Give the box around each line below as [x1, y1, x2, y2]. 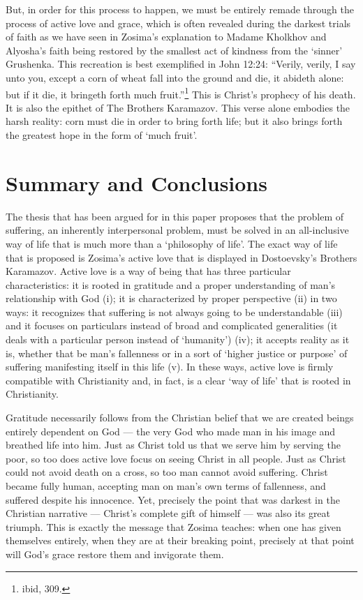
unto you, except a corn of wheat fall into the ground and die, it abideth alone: [6, 70, 344, 84]
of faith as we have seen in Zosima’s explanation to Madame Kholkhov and [6, 29, 327, 44]
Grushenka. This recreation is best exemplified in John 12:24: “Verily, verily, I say [6, 57, 356, 71]
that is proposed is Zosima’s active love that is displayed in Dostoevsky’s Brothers [6, 250, 357, 264]
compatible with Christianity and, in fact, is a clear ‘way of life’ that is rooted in [6, 373, 351, 387]
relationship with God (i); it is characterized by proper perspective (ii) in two [6, 291, 337, 306]
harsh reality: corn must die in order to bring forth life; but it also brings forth [6, 114, 343, 128]
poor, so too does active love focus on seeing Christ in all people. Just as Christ [6, 451, 346, 465]
